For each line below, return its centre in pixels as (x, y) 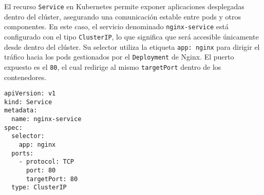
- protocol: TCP (46, 162)
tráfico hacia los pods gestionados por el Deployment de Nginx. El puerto (119, 57)
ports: (23, 153)
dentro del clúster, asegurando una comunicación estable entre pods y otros (123, 16)
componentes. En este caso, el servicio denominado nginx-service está (117, 26)
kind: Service (28, 102)
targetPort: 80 (52, 179)
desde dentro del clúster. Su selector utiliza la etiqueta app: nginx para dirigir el (132, 46)
